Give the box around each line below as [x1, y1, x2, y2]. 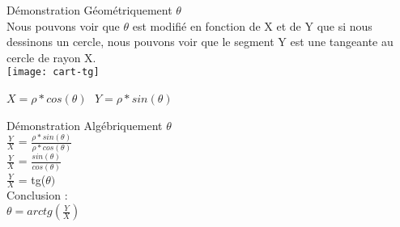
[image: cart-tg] [6, 66, 100, 78]
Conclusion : [6, 187, 68, 204]
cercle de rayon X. [6, 48, 96, 65]
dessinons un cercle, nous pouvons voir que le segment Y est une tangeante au [6, 33, 394, 50]
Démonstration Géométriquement [6, 2, 172, 18]
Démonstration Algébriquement [6, 116, 163, 133]
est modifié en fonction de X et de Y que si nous [132, 17, 372, 34]
